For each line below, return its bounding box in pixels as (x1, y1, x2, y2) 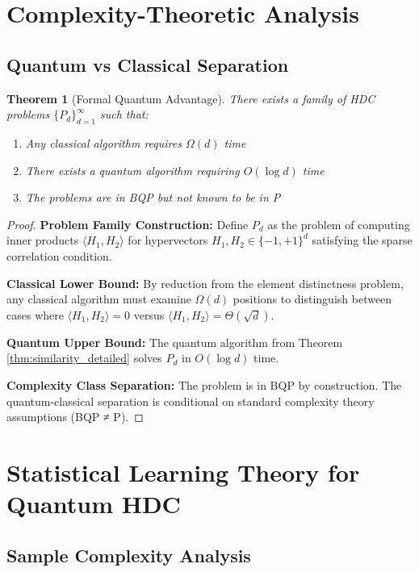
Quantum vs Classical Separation (6, 52, 289, 77)
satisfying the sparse (312, 232, 413, 248)
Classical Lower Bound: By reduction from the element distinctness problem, (6, 274, 404, 291)
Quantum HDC (6, 487, 181, 520)
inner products (6, 232, 79, 248)
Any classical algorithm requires (25, 134, 182, 151)
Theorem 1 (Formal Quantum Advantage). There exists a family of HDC (6, 90, 375, 106)
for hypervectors (128, 232, 208, 248)
